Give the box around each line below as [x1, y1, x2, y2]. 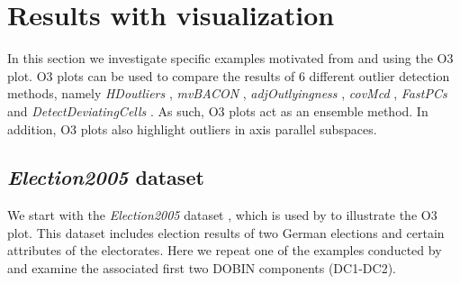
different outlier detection [309, 66, 450, 85]
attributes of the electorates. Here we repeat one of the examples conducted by [7, 241, 442, 260]
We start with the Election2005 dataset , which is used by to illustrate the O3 [7, 206, 437, 224]
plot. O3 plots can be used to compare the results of [7, 66, 295, 85]
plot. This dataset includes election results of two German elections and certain [7, 223, 445, 242]
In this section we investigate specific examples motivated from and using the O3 [7, 49, 454, 68]
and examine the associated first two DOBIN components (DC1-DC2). [7, 259, 396, 278]
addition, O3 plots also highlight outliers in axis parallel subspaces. [7, 119, 377, 138]
